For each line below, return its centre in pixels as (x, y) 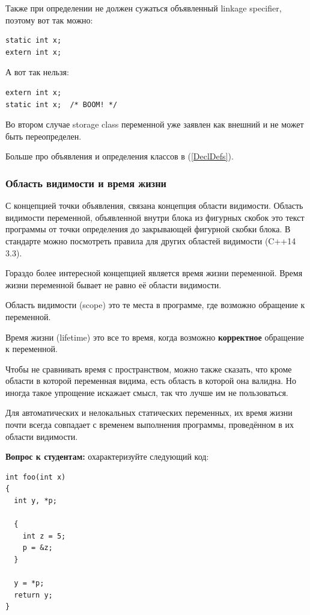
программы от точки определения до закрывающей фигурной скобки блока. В (148, 229)
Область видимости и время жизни (86, 183)
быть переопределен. (44, 136)
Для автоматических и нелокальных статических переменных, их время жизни (149, 413)
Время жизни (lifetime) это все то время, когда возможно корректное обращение (155, 337)
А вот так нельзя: (37, 72)
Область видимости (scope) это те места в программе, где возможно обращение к (155, 305)
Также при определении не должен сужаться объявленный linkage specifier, (144, 8)
